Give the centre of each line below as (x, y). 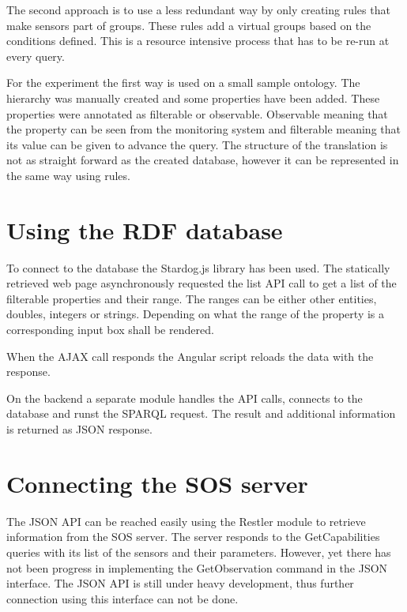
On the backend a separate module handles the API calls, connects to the (185, 398)
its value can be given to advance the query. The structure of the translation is (197, 144)
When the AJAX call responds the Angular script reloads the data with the (190, 356)
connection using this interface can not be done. (122, 598)
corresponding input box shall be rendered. (110, 330)
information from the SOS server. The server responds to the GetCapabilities (193, 537)
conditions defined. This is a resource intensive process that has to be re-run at (198, 41)
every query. (36, 56)
